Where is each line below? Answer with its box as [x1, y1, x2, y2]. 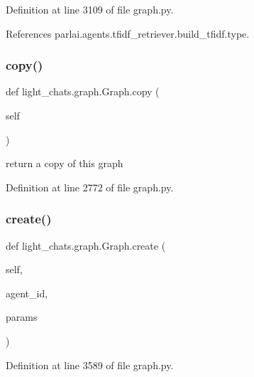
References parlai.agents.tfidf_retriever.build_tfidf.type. [6, 26, 250, 41]
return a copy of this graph [6, 156, 123, 171]
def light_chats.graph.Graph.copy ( [6, 84, 160, 99]
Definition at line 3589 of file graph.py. [6, 357, 174, 372]
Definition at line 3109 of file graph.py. [6, 2, 174, 16]
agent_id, [6, 285, 48, 300]
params [6, 309, 38, 324]
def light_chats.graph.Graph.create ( [6, 238, 166, 253]
